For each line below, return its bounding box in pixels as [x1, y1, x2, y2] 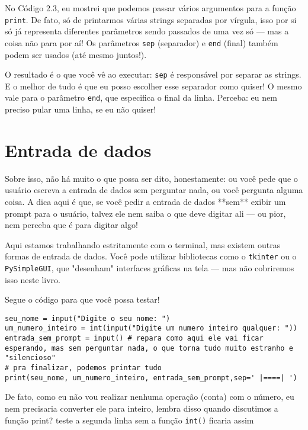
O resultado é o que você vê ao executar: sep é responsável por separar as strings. [5, 68, 301, 81]
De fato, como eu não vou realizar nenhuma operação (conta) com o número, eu [5, 390, 294, 403]
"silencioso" [5, 354, 56, 362]
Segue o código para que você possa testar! [5, 293, 160, 306]
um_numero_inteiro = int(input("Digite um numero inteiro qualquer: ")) [5, 324, 297, 333]
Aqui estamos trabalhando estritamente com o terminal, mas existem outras [5, 238, 281, 251]
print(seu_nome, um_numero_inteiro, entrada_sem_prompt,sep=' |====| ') [5, 373, 297, 382]
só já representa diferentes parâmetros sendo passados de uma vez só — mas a [5, 25, 289, 37]
